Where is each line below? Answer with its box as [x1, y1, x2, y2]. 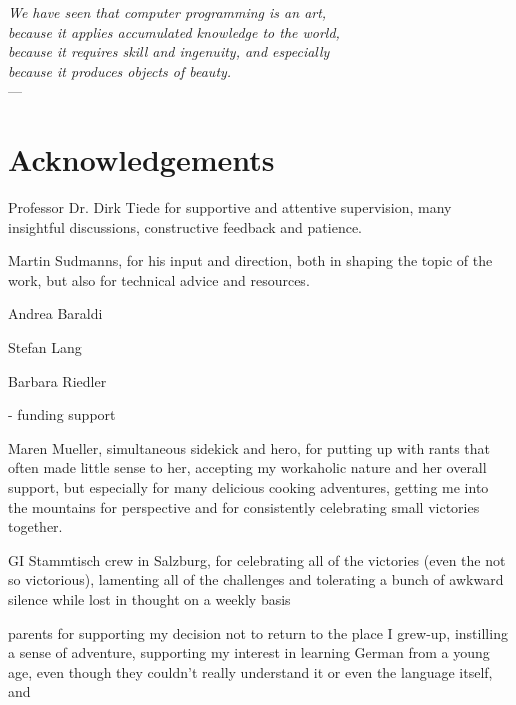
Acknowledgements [8, 139, 275, 180]
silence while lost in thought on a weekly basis [8, 589, 291, 609]
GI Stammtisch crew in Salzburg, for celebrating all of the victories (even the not [8, 549, 506, 570]
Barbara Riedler [8, 370, 107, 391]
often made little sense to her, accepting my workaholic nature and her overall [8, 457, 487, 478]
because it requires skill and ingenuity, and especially [8, 41, 330, 62]
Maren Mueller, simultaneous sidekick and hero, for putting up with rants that [8, 437, 491, 458]
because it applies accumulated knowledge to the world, [8, 21, 340, 42]
